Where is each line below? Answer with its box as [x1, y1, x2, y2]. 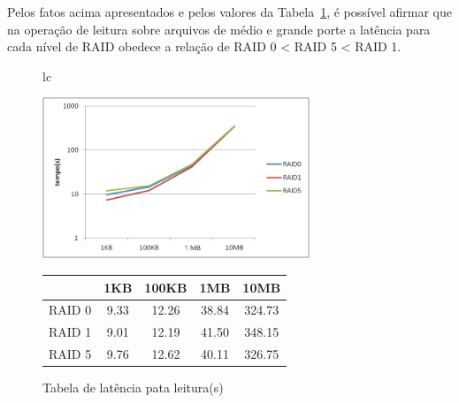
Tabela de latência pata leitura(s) [42, 378, 224, 397]
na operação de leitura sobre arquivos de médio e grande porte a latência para [7, 19, 431, 38]
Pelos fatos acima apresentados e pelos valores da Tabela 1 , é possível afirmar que [7, 3, 452, 20]
